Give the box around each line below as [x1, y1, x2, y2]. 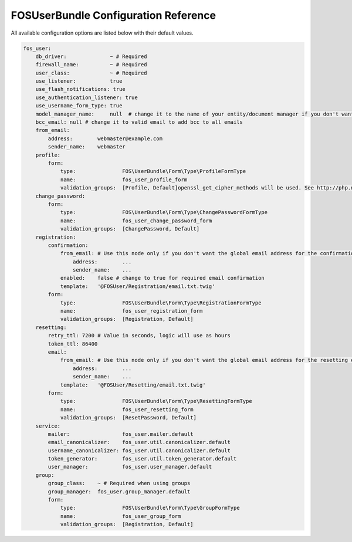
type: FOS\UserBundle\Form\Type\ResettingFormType [60, 398, 252, 405]
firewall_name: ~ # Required [35, 62, 147, 68]
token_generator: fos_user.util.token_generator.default [48, 455, 237, 462]
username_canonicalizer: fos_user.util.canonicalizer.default [48, 447, 231, 454]
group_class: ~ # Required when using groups [48, 480, 191, 487]
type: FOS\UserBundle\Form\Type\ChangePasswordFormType [60, 209, 268, 216]
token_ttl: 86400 [48, 340, 98, 347]
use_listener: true [35, 78, 123, 84]
